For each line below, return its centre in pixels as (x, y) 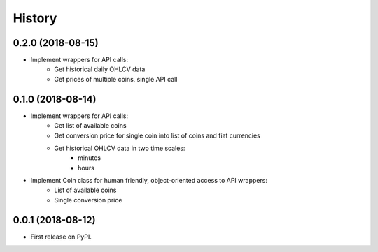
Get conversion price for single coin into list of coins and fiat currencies (157, 135)
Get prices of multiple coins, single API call (116, 79)
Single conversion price (88, 200)
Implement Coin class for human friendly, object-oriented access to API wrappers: (149, 181)
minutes (90, 158)
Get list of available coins (90, 126)
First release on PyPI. (61, 237)
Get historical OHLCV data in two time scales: (120, 148)
